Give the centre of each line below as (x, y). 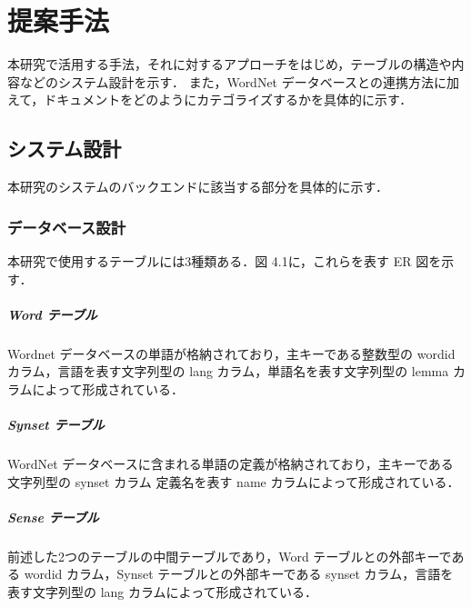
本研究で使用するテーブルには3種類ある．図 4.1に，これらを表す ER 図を (225, 260)
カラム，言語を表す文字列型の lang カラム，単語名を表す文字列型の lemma (228, 371)
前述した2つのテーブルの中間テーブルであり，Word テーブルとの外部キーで (230, 556)
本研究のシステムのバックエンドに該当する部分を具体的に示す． (198, 187)
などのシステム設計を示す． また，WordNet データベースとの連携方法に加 (239, 81)
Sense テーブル (53, 517)
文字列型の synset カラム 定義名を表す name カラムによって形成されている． (234, 481)
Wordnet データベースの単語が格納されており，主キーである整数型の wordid (231, 353)
